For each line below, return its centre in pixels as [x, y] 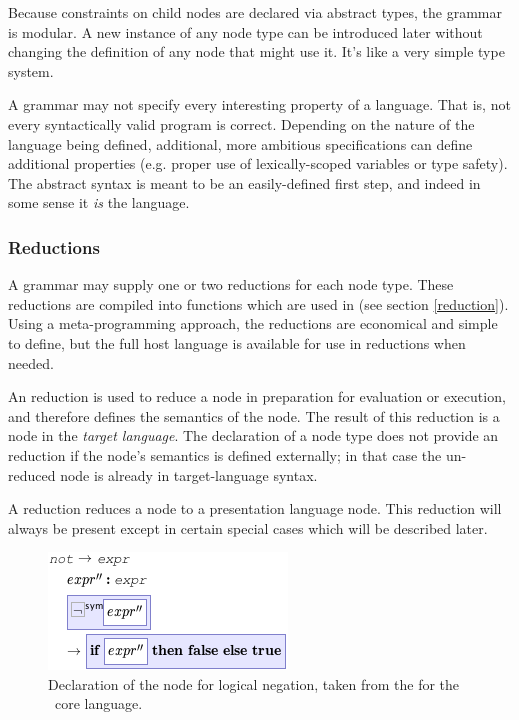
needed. [31, 362]
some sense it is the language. [99, 202]
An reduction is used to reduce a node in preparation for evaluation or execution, [257, 396]
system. [31, 70]
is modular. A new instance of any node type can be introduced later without [245, 31]
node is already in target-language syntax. [189, 474]
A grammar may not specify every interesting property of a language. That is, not [259, 104]
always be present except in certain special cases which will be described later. [248, 527]
